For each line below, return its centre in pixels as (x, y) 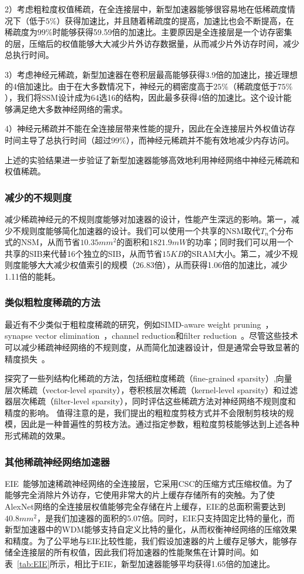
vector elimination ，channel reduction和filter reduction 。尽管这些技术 (167, 336)
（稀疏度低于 (253, 86)
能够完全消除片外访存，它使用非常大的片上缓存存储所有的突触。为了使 (140, 495)
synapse (19, 336)
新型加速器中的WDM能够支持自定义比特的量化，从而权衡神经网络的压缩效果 (151, 529)
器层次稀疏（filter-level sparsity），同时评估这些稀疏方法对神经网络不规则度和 (151, 401)
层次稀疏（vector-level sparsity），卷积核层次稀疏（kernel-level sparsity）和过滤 (151, 389)
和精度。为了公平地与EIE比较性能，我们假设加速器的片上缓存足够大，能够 (147, 540)
